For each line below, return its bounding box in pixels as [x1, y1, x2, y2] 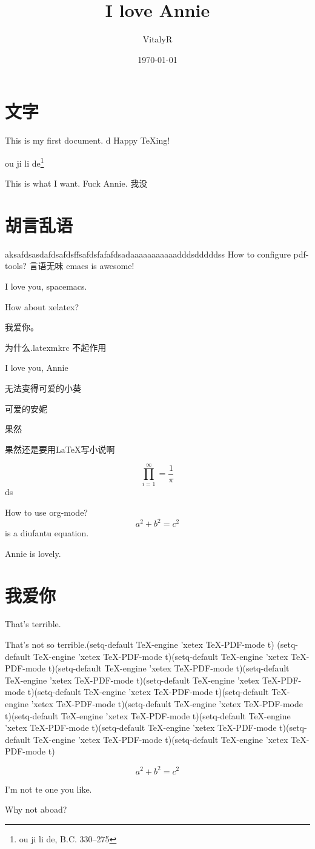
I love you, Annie [5, 361, 68, 374]
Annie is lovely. [5, 547, 61, 559]
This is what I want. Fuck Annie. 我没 [5, 177, 148, 190]
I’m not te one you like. [5, 782, 92, 795]
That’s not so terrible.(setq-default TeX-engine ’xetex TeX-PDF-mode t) [5, 638, 274, 651]
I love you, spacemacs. [5, 280, 87, 292]
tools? [5, 259, 27, 272]
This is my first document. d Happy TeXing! [5, 134, 170, 147]
